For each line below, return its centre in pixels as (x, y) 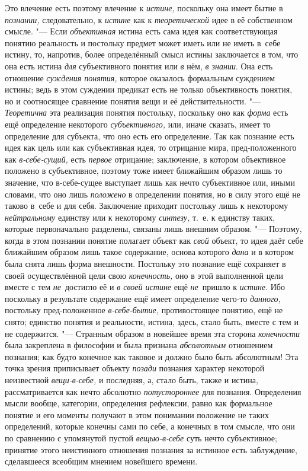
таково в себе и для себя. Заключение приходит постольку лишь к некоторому (147, 206)
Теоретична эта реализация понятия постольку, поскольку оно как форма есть (147, 112)
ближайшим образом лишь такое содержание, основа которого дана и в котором (150, 252)
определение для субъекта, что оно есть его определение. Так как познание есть (150, 136)
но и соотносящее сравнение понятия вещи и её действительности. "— (133, 101)
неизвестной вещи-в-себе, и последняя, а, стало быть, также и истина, (131, 380)
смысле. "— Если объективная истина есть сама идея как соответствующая (141, 31)
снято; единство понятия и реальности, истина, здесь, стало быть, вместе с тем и (152, 322)
